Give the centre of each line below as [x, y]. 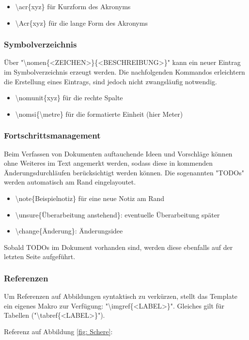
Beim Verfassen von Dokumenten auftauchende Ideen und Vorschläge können [118, 153]
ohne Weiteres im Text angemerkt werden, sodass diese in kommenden [108, 163]
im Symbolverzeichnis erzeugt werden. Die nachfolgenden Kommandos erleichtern [124, 72]
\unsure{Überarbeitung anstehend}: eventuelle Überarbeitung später [117, 214]
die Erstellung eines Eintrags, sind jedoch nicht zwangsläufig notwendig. [110, 81]
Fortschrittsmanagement [52, 135]
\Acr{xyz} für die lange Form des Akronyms [81, 23]
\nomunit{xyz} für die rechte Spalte [69, 98]
